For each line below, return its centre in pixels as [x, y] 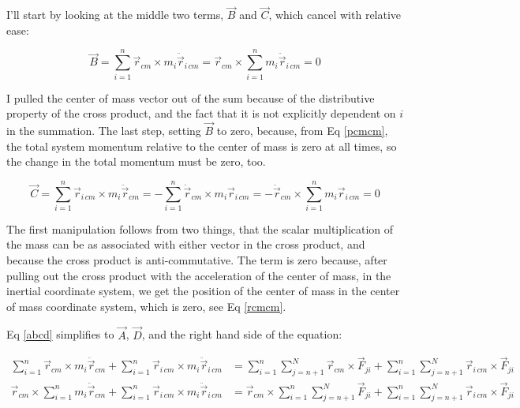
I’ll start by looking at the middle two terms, [115, 15]
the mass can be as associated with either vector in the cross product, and [186, 244]
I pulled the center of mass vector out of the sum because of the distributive [191, 97]
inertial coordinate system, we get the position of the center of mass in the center [203, 291]
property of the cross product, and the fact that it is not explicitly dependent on [201, 113]
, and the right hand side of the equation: [242, 334]
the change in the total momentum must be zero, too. [136, 161]
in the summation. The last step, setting [104, 130]
